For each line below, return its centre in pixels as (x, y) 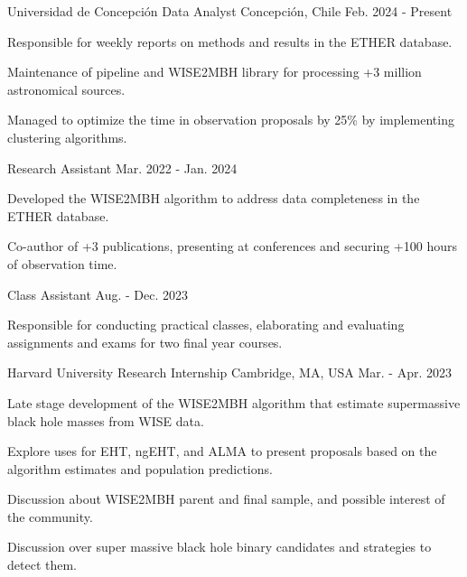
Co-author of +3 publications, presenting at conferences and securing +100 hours (232, 246)
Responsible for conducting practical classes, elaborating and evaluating (206, 325)
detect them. (42, 565)
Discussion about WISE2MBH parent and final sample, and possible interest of (226, 499)
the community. (50, 516)
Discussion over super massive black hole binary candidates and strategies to (219, 547)
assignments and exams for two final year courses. (145, 342)
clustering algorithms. (67, 137)
